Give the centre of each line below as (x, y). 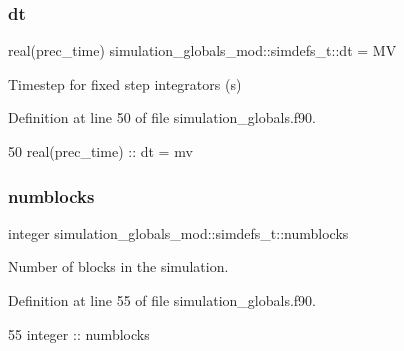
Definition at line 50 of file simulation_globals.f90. (162, 117)
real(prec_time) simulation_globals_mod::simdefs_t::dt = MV (202, 50)
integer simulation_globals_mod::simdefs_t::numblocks (178, 232)
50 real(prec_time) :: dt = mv (100, 151)
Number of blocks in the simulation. (118, 266)
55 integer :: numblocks (79, 333)
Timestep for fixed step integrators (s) (125, 83)
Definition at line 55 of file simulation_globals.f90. (162, 300)
